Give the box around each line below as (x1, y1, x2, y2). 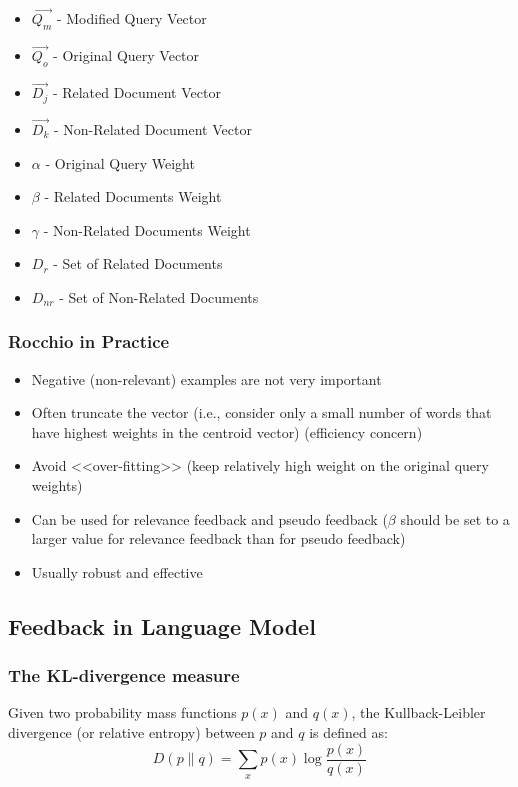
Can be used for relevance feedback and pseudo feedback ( (31, 508, 388, 529)
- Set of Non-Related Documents (59, 286, 259, 307)
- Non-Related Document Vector (53, 118, 252, 139)
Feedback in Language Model (8, 610, 316, 641)
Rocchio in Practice (8, 329, 170, 354)
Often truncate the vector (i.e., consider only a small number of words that (31, 402, 492, 423)
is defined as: (309, 722, 388, 743)
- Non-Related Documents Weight (43, 219, 251, 240)
